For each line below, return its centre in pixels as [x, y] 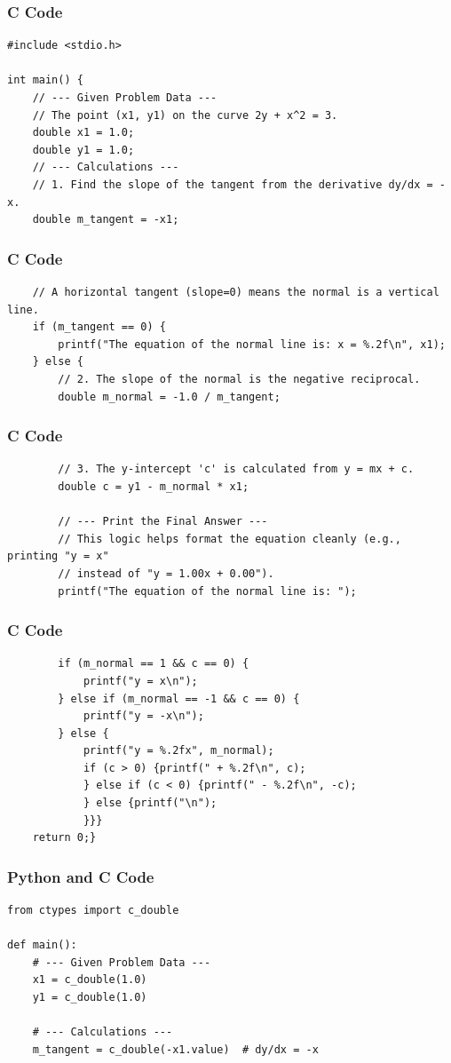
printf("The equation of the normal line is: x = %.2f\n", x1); [252, 344]
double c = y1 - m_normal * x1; [154, 486]
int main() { [45, 80]
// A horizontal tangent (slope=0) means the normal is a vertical [236, 292]
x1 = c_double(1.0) [90, 980]
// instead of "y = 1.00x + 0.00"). [166, 573]
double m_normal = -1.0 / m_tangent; [169, 397]
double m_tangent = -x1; [106, 220]
